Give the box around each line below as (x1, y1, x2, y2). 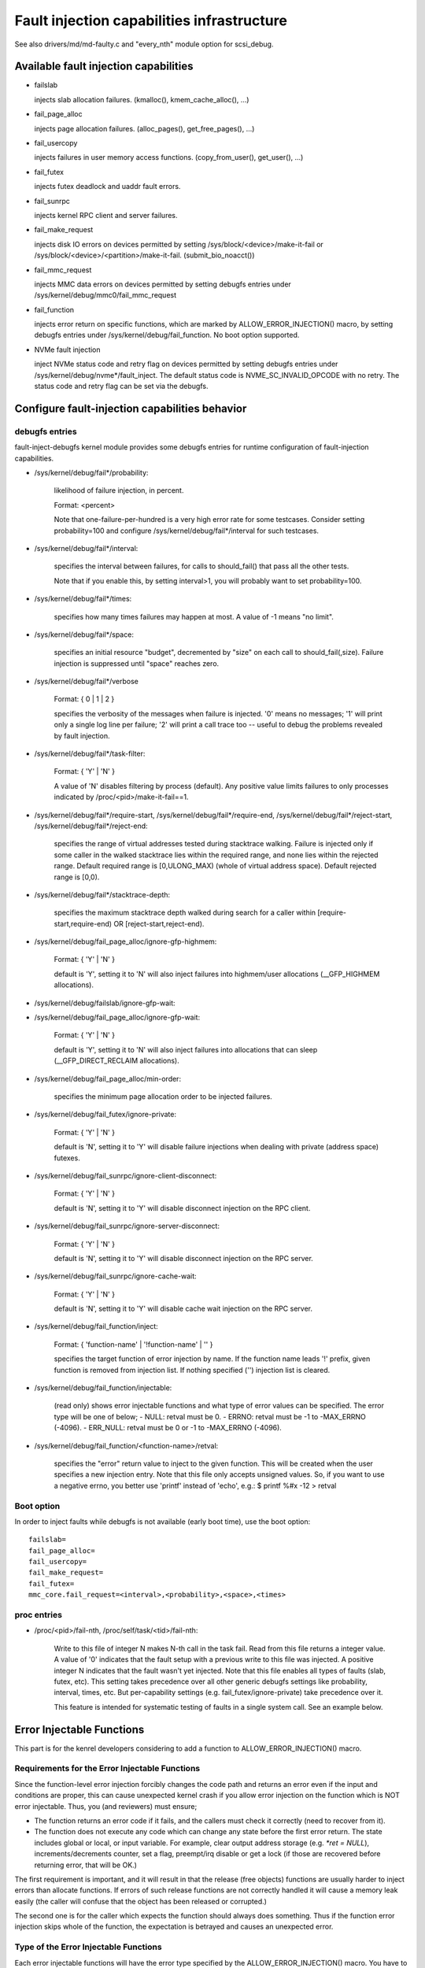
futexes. (54, 1153, 80, 1163)
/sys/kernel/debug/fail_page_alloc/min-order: (34, 1074, 181, 1083)
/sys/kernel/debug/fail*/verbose (34, 677, 139, 686)
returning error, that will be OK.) (34, 1860, 138, 1870)
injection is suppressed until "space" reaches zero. (54, 658, 220, 668)
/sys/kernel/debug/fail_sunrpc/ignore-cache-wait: (34, 1271, 197, 1281)
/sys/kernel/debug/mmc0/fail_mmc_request (34, 290, 177, 300)
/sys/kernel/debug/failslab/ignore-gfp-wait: (34, 998, 176, 1008)
